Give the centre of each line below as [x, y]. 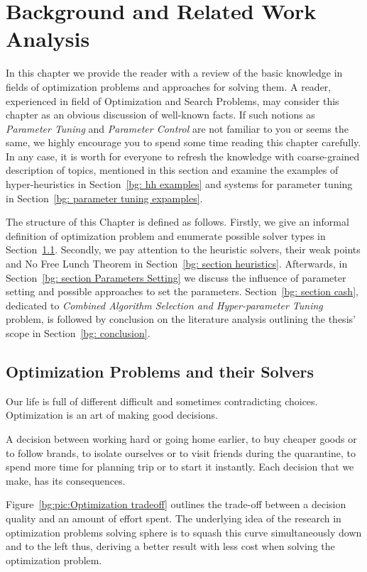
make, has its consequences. [66, 480]
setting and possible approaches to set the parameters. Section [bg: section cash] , [182, 291]
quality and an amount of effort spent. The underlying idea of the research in [174, 518]
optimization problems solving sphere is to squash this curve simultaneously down [184, 532]
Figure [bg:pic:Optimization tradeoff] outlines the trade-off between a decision [176, 504]
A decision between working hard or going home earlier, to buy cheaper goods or [181, 438]
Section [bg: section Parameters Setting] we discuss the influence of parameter [176, 277]
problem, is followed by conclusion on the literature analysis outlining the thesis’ [181, 319]
